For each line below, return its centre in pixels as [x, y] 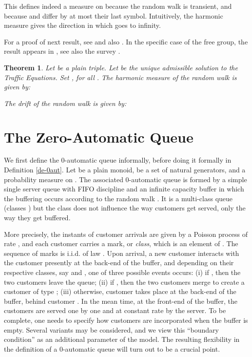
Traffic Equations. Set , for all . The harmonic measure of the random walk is [120, 77]
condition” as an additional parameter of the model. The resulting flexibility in [122, 339]
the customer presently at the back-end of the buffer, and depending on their [119, 262]
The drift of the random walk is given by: [65, 103]
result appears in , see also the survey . [62, 51]
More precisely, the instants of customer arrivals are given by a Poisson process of [126, 234]
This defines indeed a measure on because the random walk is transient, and [118, 6]
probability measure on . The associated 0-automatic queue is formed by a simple [126, 179]
